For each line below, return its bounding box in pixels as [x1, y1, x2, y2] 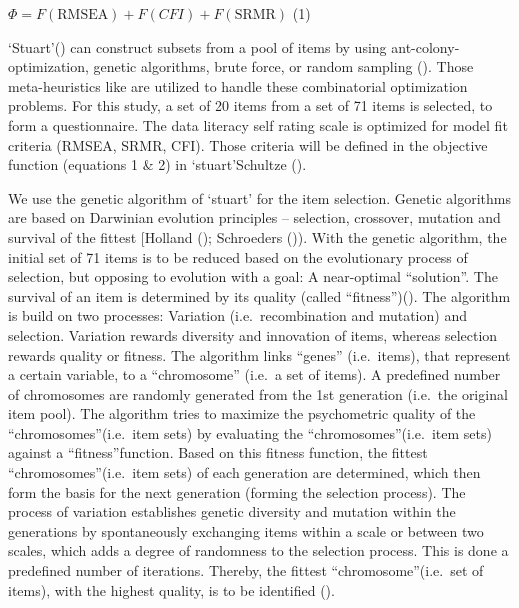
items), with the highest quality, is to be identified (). [8, 579, 335, 600]
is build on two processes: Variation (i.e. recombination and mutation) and [8, 305, 467, 326]
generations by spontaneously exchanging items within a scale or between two [8, 520, 484, 541]
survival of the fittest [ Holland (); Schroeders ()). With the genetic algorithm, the [8, 226, 507, 247]
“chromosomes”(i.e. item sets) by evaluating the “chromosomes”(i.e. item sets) [8, 422, 492, 443]
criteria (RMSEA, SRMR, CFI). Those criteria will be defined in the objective [8, 134, 488, 155]
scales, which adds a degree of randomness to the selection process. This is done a [8, 540, 509, 561]
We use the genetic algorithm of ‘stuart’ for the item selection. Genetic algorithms [8, 187, 511, 208]
